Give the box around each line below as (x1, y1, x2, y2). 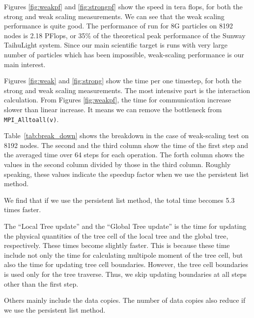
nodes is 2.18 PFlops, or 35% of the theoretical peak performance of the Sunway (4, 30, 246, 40)
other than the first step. (4, 278, 79, 289)
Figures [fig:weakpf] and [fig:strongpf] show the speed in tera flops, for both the (4, 1, 243, 11)
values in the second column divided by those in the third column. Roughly (4, 159, 231, 170)
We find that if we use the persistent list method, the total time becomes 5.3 (4, 195, 235, 205)
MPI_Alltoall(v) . (4, 114, 59, 124)
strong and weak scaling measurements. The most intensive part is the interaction (4, 85, 251, 95)
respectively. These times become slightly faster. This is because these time (4, 240, 230, 250)
